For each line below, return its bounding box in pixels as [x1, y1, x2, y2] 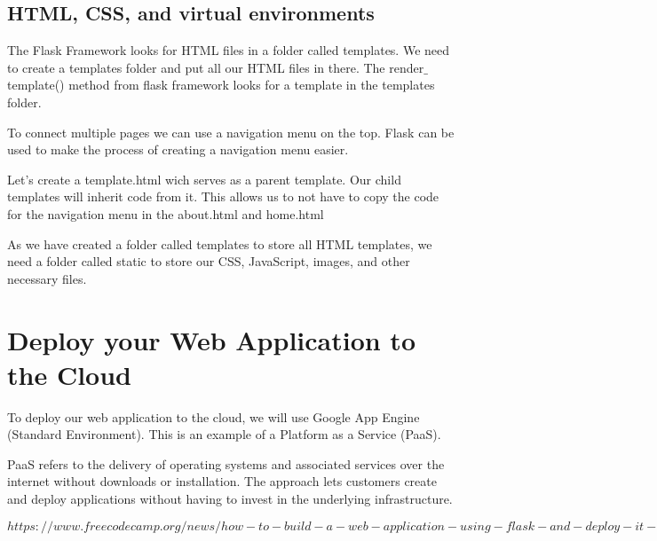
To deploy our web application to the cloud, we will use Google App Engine [7, 407, 420, 426]
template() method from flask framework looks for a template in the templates [7, 75, 435, 94]
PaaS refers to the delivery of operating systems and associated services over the [7, 454, 445, 473]
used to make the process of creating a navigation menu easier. [7, 140, 349, 159]
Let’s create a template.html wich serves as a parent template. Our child [7, 169, 401, 188]
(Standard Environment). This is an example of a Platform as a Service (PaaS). [7, 425, 441, 443]
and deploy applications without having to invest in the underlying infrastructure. [7, 490, 453, 508]
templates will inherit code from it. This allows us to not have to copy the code [7, 187, 439, 206]
